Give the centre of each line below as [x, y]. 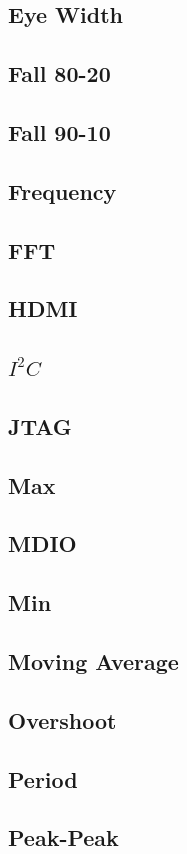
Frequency [62, 190]
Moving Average [93, 660]
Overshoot [62, 719]
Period [43, 778]
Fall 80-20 [59, 73]
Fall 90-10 [59, 131]
